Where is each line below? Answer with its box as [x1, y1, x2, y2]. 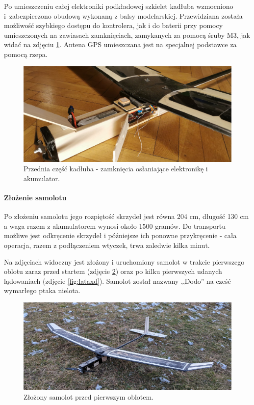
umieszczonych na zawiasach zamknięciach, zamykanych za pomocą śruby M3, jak [4, 29, 250, 40]
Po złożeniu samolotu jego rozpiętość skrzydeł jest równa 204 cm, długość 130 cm [4, 211, 249, 221]
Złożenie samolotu [4, 192, 67, 202]
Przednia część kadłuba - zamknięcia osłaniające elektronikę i [24, 163, 208, 174]
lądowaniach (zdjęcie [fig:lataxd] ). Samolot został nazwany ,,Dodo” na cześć [4, 275, 231, 286]
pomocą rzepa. [4, 49, 48, 59]
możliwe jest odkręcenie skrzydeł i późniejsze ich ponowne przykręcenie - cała [4, 230, 237, 241]
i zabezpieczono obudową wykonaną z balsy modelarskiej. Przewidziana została [4, 10, 243, 21]
